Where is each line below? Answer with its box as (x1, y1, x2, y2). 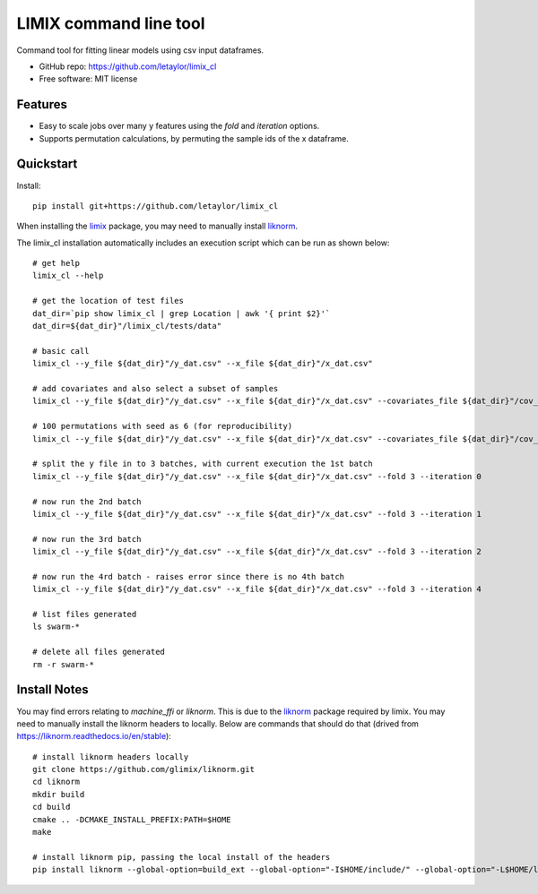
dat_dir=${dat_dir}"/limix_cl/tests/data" (32, 321, 222, 331)
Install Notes (16, 682, 89, 698)
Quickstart (16, 157, 78, 172)
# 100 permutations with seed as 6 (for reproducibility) (32, 421, 293, 432)
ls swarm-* (32, 622, 81, 632)
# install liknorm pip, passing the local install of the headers (32, 852, 331, 862)
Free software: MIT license (39, 73, 138, 84)
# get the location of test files (32, 296, 184, 306)
